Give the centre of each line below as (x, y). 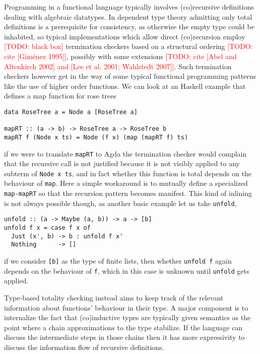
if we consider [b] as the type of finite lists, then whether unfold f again (118, 261)
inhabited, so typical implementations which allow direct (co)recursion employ (125, 36)
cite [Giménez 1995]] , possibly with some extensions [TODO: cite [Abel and (120, 56)
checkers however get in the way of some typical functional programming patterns (130, 76)
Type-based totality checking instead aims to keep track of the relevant (114, 297)
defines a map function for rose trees (60, 96)
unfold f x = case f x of (47, 228)
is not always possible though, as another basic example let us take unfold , (120, 203)
